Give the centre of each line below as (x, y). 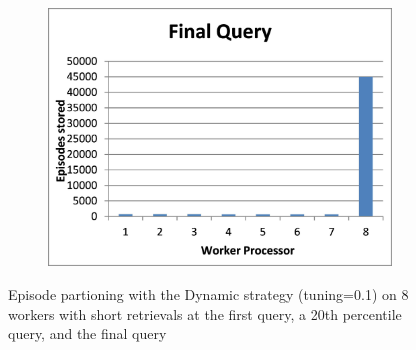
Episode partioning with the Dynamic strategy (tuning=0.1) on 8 (208, 293)
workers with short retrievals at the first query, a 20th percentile (205, 313)
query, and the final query (87, 333)
